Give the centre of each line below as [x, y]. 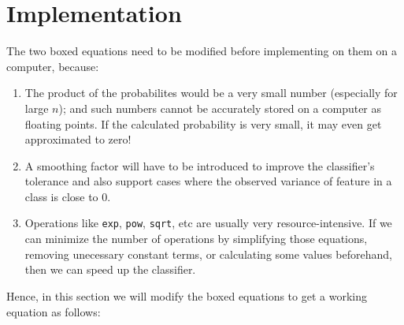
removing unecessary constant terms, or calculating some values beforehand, [208, 254]
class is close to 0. [68, 196]
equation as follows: [54, 311]
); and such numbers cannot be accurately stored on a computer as [220, 108]
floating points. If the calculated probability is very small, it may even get [203, 123]
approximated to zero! [78, 139]
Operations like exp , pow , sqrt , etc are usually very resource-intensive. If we [208, 223]
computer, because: [53, 66]
